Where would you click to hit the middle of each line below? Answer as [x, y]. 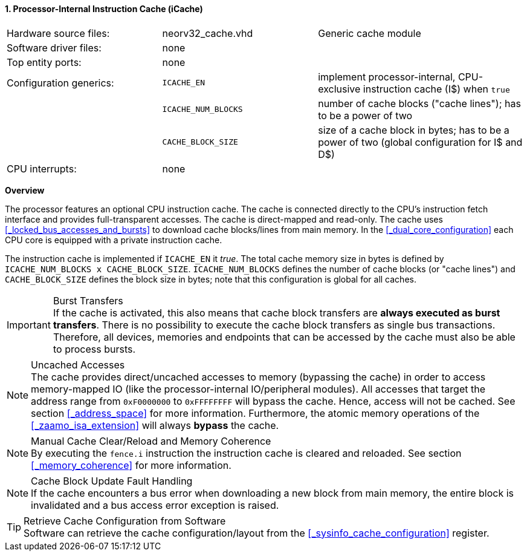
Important [29, 325]
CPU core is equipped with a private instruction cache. [114, 240]
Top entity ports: [44, 62]
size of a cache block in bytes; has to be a [414, 130]
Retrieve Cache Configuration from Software [125, 521]
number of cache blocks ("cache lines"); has [419, 103]
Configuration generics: [60, 83]
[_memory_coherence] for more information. [131, 465]
